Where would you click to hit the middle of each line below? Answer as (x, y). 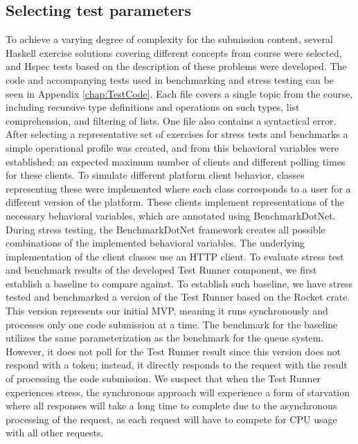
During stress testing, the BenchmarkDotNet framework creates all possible (165, 229)
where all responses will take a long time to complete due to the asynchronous (171, 406)
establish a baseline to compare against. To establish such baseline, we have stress (179, 283)
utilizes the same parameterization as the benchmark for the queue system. (165, 338)
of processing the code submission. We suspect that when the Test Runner (163, 379)
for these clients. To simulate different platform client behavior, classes (155, 175)
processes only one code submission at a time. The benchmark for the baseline (172, 324)
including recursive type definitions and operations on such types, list (153, 107)
